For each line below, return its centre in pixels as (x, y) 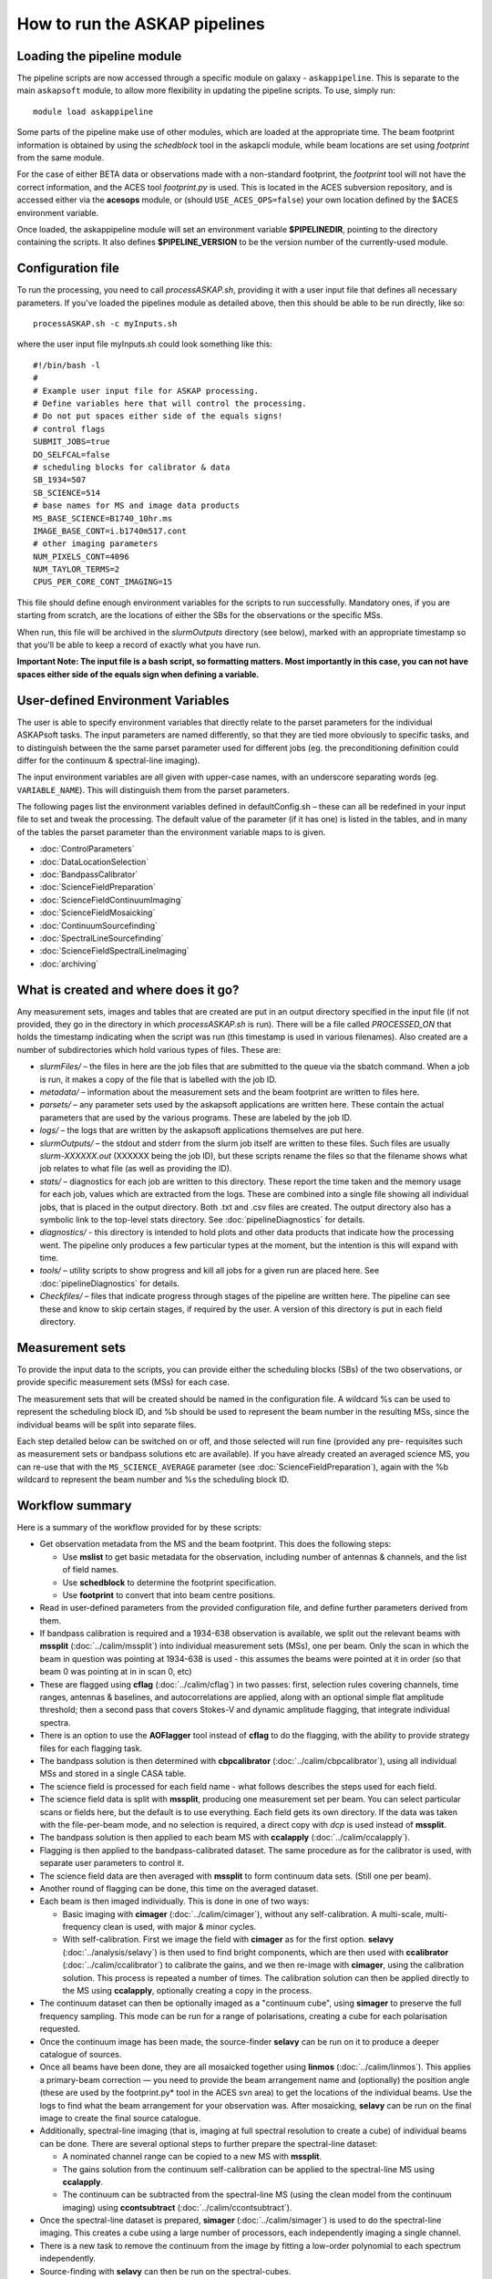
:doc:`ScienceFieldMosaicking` (97, 913)
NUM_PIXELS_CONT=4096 (81, 557)
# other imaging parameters (96, 544)
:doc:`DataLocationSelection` (94, 861)
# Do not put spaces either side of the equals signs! (158, 416)
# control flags (69, 429)
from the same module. (61, 158)
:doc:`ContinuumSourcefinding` (99, 925)
